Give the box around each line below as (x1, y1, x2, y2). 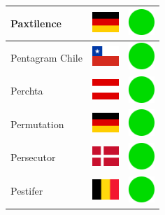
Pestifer (10, 183, 43, 198)
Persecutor (10, 150, 56, 165)
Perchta (10, 83, 43, 98)
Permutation (10, 116, 64, 131)
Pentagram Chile (10, 50, 82, 64)
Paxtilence (10, 15, 62, 30)
